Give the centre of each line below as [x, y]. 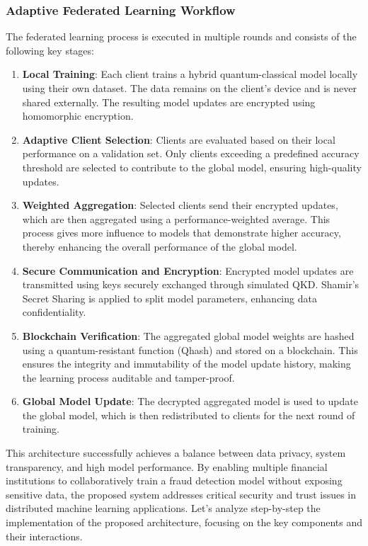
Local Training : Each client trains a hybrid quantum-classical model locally [190, 74]
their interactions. [44, 536]
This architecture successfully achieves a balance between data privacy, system [176, 453]
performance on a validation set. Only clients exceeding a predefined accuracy [191, 153]
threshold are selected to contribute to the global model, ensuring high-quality [192, 167]
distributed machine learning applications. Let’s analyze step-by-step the [163, 508]
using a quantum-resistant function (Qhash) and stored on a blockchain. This [190, 349]
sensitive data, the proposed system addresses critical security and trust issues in [181, 494]
